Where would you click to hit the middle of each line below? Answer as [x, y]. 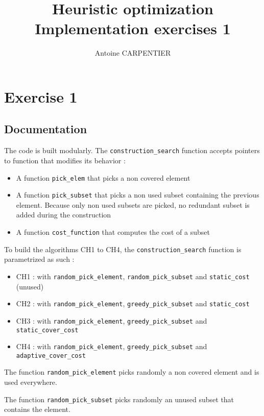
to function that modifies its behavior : [65, 160]
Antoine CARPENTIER [133, 53]
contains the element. [37, 409]
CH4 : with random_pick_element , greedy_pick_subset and [112, 346]
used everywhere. [31, 382]
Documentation [46, 129]
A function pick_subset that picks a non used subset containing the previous [138, 195]
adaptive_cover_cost [51, 356]
